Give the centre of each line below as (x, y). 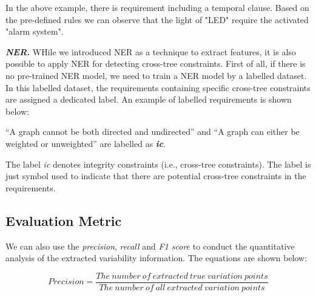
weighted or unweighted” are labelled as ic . (86, 143)
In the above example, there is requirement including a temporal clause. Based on (157, 7)
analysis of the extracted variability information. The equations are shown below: (156, 258)
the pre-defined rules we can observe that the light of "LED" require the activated (157, 19)
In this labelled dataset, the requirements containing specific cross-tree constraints (158, 87)
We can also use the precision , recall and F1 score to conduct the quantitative (150, 246)
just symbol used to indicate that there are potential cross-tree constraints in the (156, 176)
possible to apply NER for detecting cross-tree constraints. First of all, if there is (156, 63)
